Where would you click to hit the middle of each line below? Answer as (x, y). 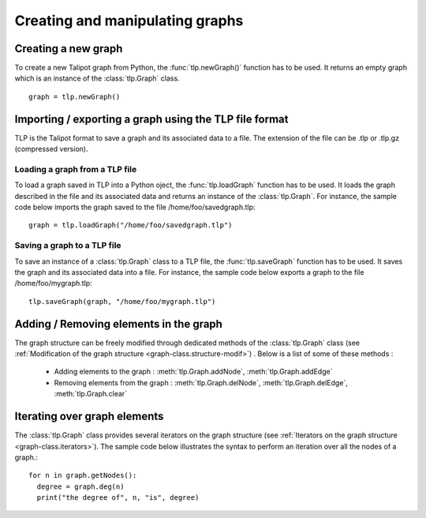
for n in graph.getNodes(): (83, 475)
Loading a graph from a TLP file (76, 169)
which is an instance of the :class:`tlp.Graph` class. (97, 78)
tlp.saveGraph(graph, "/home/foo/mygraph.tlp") (122, 301)
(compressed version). (51, 149)
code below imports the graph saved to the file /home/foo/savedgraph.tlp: (135, 207)
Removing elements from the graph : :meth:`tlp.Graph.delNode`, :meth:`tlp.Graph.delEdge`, (201, 382)
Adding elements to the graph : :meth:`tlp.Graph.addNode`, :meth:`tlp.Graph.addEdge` (193, 372)
